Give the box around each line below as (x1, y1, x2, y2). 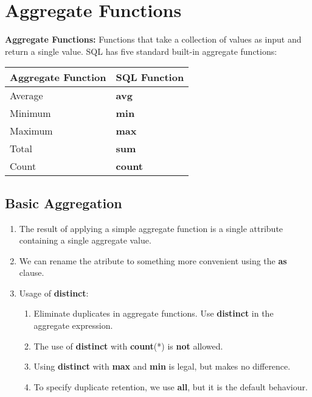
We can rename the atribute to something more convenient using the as (19, 254, 287, 267)
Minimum (10, 106, 51, 121)
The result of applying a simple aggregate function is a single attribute (19, 222, 283, 234)
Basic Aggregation (5, 193, 122, 212)
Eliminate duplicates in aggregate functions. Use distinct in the (33, 307, 274, 320)
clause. (19, 266, 44, 279)
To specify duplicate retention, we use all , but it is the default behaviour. (33, 380, 308, 393)
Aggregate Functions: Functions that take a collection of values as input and (5, 33, 302, 46)
